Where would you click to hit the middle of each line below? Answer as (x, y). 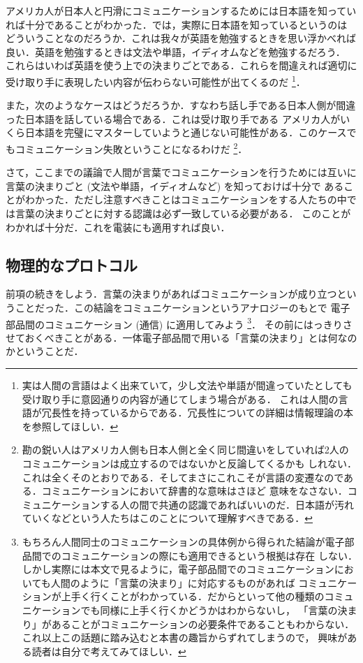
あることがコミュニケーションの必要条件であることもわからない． (203, 624)
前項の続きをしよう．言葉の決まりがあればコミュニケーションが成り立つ (171, 294)
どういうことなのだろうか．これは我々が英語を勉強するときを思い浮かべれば (181, 38)
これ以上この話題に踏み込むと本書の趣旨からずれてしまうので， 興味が (185, 637)
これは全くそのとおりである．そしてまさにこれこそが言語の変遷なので (183, 477)
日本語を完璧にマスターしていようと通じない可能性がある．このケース (186, 132)
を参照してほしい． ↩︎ (70, 426)
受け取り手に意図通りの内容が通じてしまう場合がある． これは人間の (180, 399)
